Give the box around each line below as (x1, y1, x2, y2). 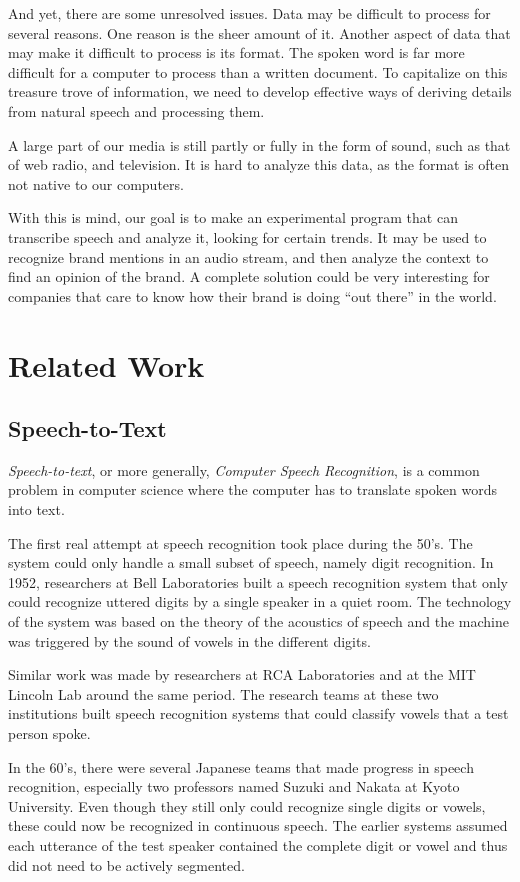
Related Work (8, 344, 205, 385)
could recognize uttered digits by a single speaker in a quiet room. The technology (8, 591, 512, 612)
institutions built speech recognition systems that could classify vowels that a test (8, 703, 509, 724)
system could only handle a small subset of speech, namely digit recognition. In (8, 552, 494, 573)
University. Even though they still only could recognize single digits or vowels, (8, 795, 486, 816)
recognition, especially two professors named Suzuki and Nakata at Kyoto (8, 776, 460, 797)
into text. (8, 499, 65, 520)
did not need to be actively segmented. (8, 854, 245, 875)
